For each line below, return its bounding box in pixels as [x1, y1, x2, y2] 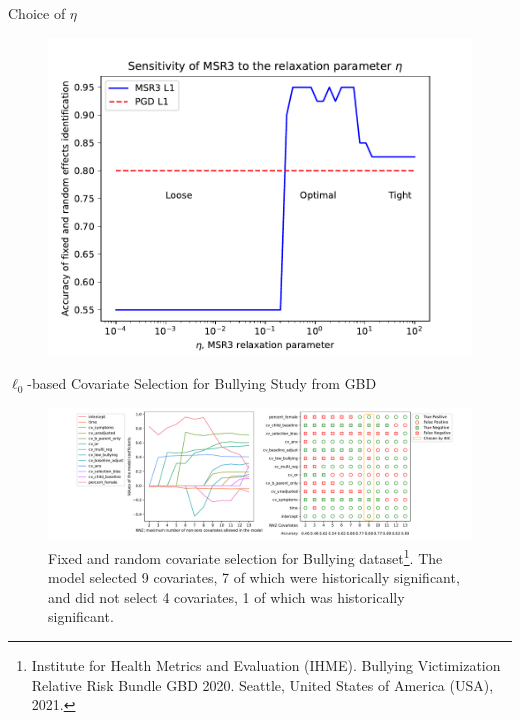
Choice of [8, 3, 66, 23]
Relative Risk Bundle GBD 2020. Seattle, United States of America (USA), [31, 674, 494, 695]
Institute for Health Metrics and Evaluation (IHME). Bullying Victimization [31, 654, 501, 675]
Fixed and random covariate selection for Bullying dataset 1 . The [48, 544, 443, 568]
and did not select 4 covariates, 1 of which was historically [48, 586, 405, 607]
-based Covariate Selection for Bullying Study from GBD [27, 373, 377, 394]
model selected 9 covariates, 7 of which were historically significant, [48, 567, 460, 588]
